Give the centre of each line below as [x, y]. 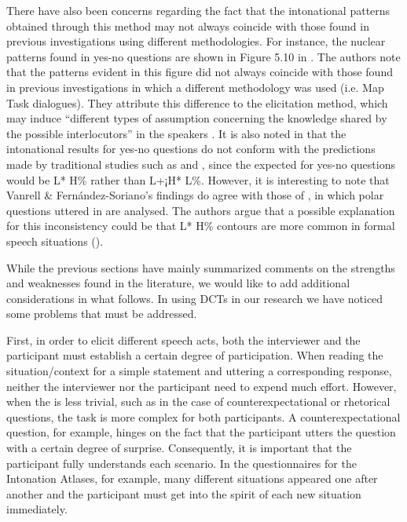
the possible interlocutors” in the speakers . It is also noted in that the [176, 133]
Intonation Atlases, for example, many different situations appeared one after [192, 478]
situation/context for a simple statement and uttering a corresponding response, [199, 371]
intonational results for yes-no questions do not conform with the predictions [191, 149]
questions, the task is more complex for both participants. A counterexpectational [203, 416]
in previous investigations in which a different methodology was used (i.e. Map [195, 87]
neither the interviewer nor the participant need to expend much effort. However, [202, 386]
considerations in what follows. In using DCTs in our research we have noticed [195, 298]
